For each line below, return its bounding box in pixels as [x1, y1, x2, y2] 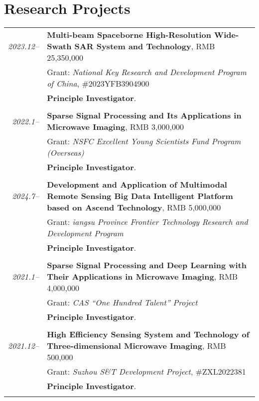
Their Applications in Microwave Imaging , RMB [47, 271, 238, 283]
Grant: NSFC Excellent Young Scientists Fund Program [47, 135, 241, 147]
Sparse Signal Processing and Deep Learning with [47, 259, 247, 271]
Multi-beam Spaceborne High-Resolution [47, 29, 211, 41]
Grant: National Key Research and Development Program [47, 66, 247, 78]
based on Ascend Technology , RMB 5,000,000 [47, 201, 221, 213]
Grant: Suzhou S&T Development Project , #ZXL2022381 [47, 366, 246, 378]
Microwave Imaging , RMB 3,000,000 [47, 121, 184, 133]
